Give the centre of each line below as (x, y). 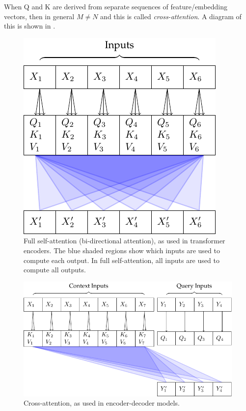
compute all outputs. (55, 270)
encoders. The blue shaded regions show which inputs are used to (122, 250)
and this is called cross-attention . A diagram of (171, 16)
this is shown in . (30, 26)
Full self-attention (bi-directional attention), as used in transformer (124, 241)
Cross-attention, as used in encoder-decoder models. (102, 403)
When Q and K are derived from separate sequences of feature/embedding (116, 6)
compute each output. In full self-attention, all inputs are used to (122, 260)
